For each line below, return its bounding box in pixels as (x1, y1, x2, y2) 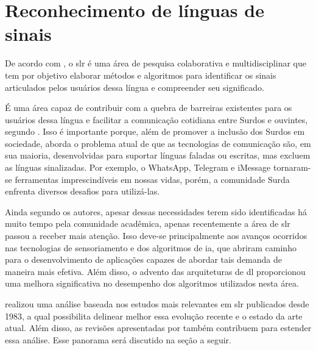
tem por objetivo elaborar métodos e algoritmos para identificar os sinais (5, 68, 276, 81)
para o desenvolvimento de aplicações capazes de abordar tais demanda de (5, 253, 282, 266)
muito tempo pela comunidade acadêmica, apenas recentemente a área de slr (5, 217, 290, 230)
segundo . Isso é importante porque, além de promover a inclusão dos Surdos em (5, 125, 305, 138)
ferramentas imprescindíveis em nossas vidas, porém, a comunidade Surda (15, 173, 290, 185)
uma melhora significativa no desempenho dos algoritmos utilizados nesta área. (5, 277, 299, 290)
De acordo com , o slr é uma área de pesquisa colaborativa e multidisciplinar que (5, 57, 306, 70)
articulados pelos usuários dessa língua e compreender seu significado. (5, 80, 264, 93)
